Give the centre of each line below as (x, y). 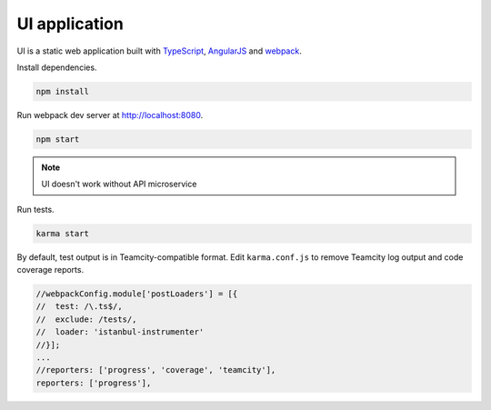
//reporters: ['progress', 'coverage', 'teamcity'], (156, 370)
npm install (63, 91)
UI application (70, 24)
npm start (58, 139)
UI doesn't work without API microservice (119, 184)
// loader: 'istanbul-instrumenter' (120, 332)
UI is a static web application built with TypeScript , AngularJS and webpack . (159, 51)
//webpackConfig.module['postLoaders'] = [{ (137, 294)
